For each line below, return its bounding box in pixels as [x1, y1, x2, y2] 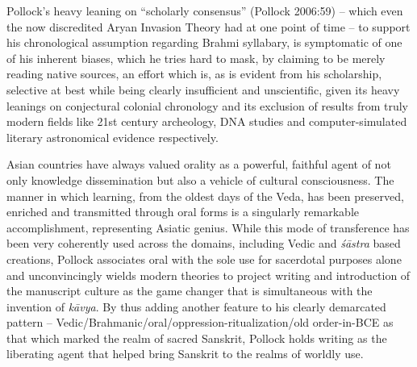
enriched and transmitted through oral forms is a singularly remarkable [6, 203, 359, 220]
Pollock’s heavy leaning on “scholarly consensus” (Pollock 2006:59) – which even [6, 2, 403, 19]
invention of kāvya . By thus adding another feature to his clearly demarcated [6, 298, 386, 315]
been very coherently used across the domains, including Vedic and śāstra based [6, 235, 401, 252]
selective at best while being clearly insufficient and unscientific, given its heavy [6, 81, 400, 98]
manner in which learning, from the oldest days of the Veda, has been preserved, [6, 187, 404, 204]
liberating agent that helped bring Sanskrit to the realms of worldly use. [6, 345, 364, 362]
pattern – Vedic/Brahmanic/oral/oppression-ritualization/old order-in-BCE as [6, 314, 394, 331]
